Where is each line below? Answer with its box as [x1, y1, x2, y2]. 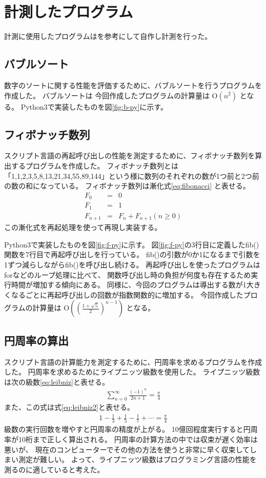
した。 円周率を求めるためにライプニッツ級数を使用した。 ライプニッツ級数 [4, 366, 260, 377]
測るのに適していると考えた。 [4, 464, 105, 474]
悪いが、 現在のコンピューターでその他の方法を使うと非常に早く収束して [4, 444, 250, 454]
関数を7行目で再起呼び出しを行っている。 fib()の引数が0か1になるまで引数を [4, 249, 260, 260]
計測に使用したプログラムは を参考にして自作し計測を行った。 [4, 31, 212, 41]
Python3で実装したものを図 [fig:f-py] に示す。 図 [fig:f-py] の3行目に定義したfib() [4, 239, 259, 250]
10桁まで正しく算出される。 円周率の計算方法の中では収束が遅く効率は [18, 434, 258, 445]
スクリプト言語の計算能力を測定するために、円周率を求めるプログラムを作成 [4, 356, 262, 367]
